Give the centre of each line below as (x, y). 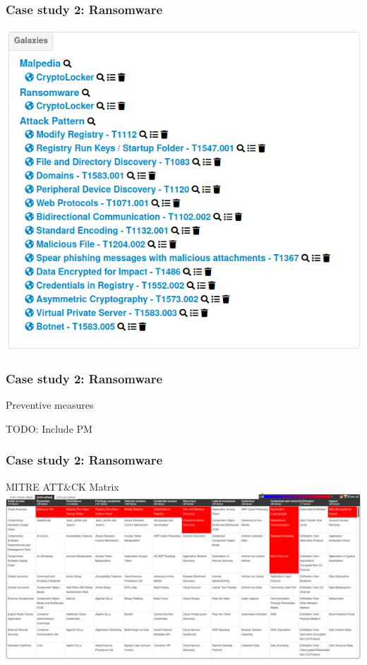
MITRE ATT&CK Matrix (62, 486)
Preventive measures (50, 405)
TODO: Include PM (49, 428)
